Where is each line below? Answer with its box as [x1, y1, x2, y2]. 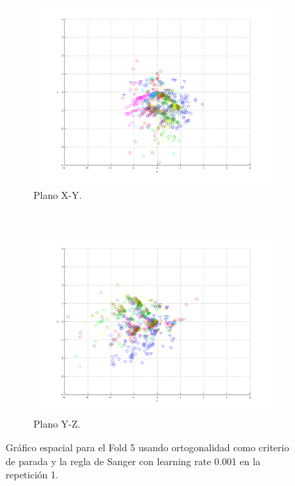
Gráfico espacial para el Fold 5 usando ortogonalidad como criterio [6, 439, 289, 454]
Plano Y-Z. [33, 416, 81, 431]
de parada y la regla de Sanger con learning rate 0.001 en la [6, 453, 261, 468]
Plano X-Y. [33, 187, 82, 202]
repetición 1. [6, 467, 58, 482]
